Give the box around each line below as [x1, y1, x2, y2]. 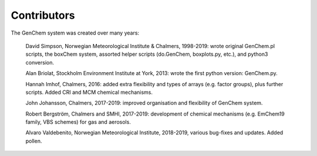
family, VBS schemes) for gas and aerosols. [25, 118, 131, 126]
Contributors [11, 9, 76, 22]
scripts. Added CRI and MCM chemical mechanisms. [25, 89, 153, 96]
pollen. [25, 137, 42, 144]
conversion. [25, 59, 54, 66]
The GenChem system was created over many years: [11, 29, 140, 36]
